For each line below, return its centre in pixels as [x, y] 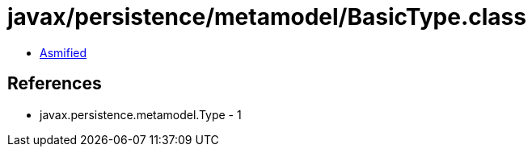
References [55, 84]
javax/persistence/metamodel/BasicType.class [267, 17]
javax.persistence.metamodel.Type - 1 [141, 114]
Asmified [63, 52]
